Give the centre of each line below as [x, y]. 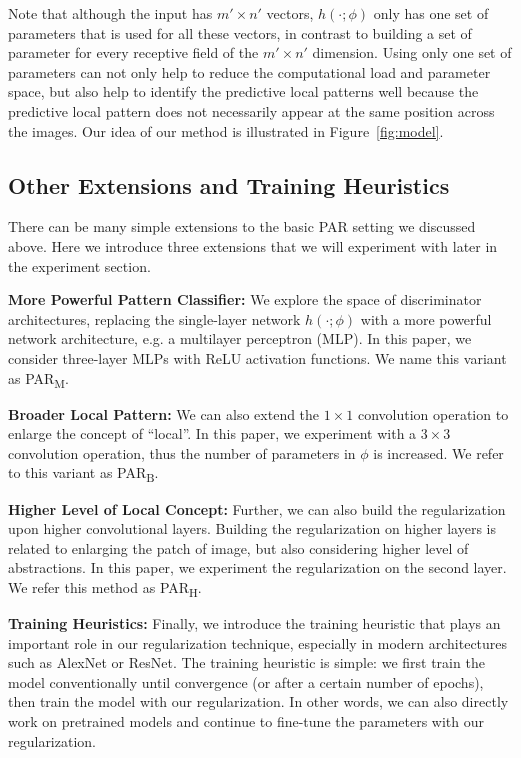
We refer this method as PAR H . [105, 588]
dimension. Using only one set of [412, 52]
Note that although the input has [110, 13]
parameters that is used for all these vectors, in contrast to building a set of [240, 32]
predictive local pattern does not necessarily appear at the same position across [251, 110]
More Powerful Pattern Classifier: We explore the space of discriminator [245, 299]
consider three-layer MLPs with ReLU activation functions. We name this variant [257, 357]
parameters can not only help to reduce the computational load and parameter [249, 71]
